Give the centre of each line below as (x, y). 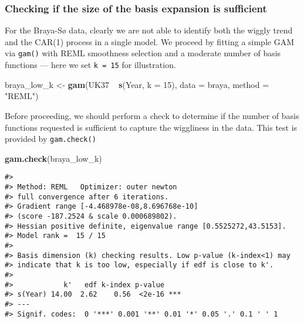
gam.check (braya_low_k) (53, 158)
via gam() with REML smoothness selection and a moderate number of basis (143, 53)
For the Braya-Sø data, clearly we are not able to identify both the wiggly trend (149, 30)
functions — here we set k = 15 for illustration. (90, 65)
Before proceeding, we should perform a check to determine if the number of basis (152, 115)
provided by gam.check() (50, 139)
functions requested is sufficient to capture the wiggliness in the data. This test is (151, 127)
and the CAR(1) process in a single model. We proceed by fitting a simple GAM (149, 41)
